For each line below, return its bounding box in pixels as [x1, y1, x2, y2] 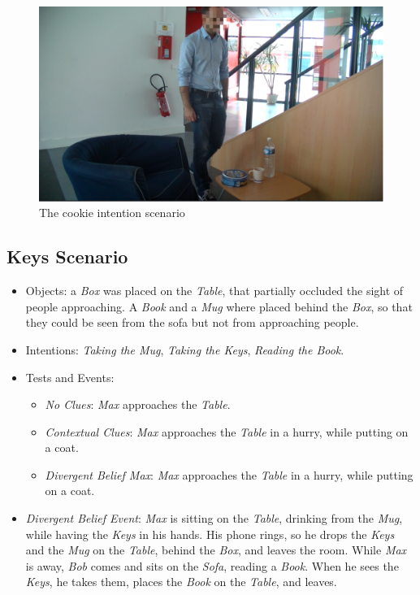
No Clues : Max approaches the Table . [45, 396, 231, 413]
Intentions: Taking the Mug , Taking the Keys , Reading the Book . [25, 341, 344, 358]
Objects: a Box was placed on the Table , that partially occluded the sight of [25, 282, 404, 299]
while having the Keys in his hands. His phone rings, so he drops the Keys [25, 525, 395, 542]
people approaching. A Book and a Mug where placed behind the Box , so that [25, 297, 413, 315]
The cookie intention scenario [39, 204, 185, 221]
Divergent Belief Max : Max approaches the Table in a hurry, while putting [45, 466, 414, 483]
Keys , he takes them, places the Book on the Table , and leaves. [25, 573, 337, 590]
